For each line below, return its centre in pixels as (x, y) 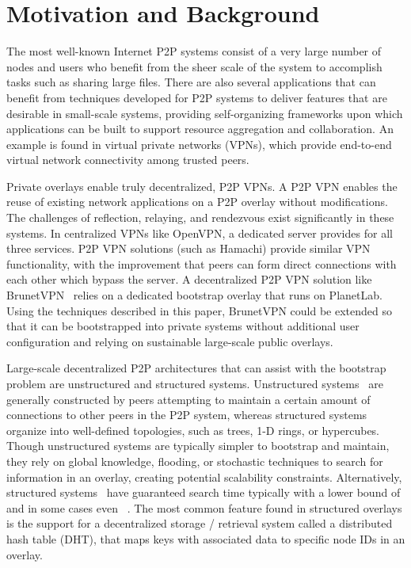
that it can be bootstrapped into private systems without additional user (183, 326)
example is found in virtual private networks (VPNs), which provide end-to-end (199, 144)
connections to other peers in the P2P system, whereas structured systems (187, 415)
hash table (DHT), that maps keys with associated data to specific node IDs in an (206, 538)
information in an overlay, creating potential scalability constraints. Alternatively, (204, 477)
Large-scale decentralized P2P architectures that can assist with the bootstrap (196, 368)
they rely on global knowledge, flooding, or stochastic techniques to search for (195, 461)
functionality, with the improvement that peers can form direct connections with (202, 263)
